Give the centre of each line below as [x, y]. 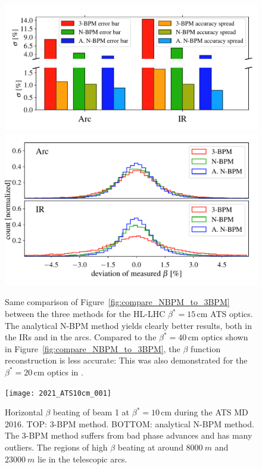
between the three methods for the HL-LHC [85, 314]
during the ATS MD [211, 412]
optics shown [225, 337]
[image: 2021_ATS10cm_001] [58, 393]
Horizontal [24, 412]
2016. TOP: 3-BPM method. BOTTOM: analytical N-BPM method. [130, 423]
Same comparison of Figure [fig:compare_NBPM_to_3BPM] [117, 302]
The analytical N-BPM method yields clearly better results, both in [128, 325]
